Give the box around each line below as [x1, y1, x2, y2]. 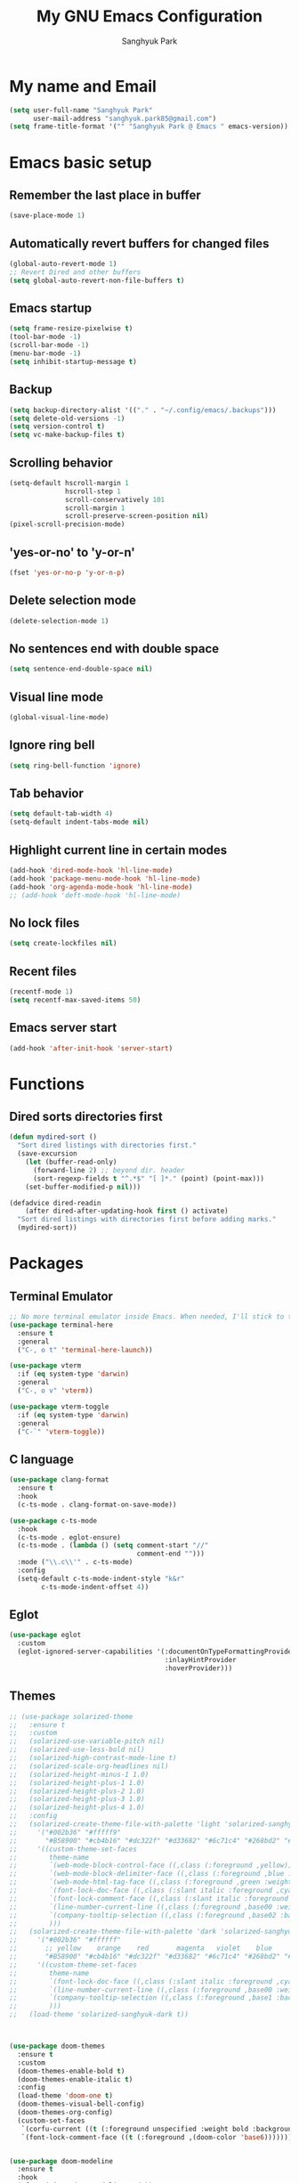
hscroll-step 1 [65, 487, 122, 496]
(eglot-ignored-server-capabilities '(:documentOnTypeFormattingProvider [17, 1647, 296, 1657]
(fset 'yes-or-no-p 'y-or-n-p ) [9, 568, 125, 577]
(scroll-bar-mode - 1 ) [9, 341, 90, 350]
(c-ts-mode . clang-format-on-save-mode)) [17, 1500, 177, 1509]
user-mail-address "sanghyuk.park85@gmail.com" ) [32, 114, 217, 123]
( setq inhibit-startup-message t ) [9, 357, 138, 366]
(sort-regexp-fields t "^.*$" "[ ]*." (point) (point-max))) [32, 1173, 265, 1183]
